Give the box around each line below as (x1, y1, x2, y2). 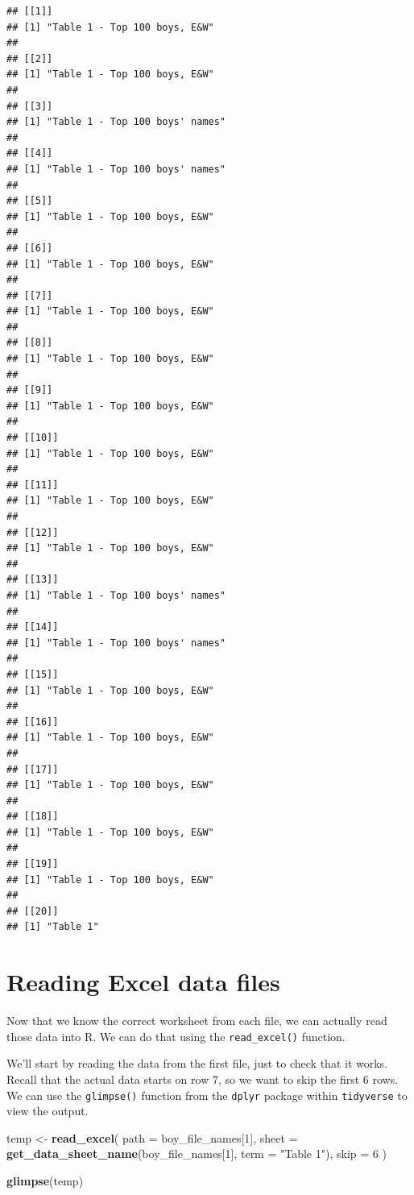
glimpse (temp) (6, 1172, 84, 1189)
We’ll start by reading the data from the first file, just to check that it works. (6, 1055, 388, 1072)
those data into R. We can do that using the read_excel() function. (6, 1027, 346, 1044)
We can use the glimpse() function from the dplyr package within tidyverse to (6, 1086, 408, 1103)
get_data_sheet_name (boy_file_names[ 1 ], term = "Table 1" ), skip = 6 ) (6, 1145, 387, 1162)
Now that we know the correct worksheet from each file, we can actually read (6, 1012, 387, 1029)
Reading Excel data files (6, 965, 280, 998)
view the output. (6, 1102, 89, 1119)
